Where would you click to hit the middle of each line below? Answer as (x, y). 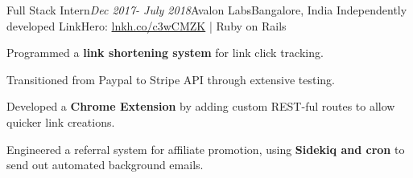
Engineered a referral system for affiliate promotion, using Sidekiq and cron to (206, 149)
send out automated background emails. (105, 165)
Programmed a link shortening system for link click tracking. (165, 53)
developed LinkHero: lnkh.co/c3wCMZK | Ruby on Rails (147, 25)
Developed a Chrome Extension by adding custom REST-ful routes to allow (201, 106)
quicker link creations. (61, 121)
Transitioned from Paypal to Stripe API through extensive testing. (171, 79)
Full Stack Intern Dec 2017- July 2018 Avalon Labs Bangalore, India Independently (207, 10)
